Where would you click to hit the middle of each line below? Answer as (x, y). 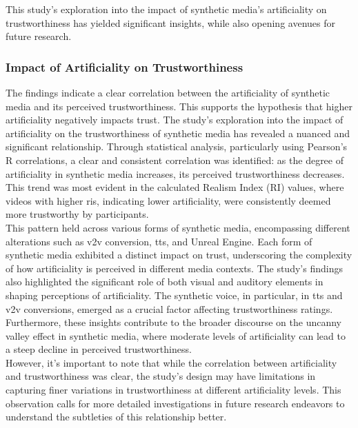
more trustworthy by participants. (77, 214)
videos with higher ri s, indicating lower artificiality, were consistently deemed (168, 200)
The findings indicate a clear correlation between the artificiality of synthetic (168, 92)
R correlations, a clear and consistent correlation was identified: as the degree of (175, 160)
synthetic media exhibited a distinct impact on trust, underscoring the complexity (179, 255)
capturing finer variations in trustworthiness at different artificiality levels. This (173, 390)
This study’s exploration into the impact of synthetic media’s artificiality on (166, 9)
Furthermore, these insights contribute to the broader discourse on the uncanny (173, 322)
